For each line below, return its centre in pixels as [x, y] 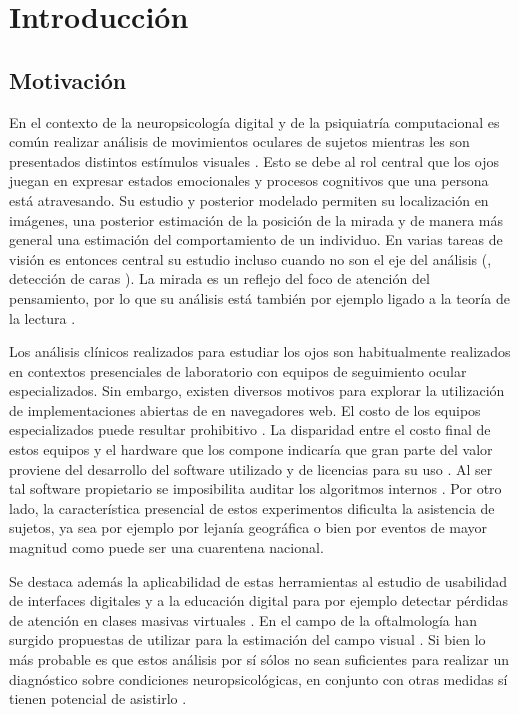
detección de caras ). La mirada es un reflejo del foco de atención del [219, 278]
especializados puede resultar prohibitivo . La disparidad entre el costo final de [250, 429]
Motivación [68, 79]
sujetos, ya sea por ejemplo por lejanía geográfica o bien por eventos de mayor [248, 527]
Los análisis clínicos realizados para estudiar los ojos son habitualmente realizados [260, 351]
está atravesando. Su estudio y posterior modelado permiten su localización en [249, 199]
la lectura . [42, 317]
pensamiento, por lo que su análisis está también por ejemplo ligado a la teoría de [259, 297]
